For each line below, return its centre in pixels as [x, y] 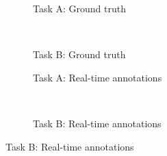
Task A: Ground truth [80, 8]
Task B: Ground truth [79, 54]
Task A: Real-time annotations [98, 77]
